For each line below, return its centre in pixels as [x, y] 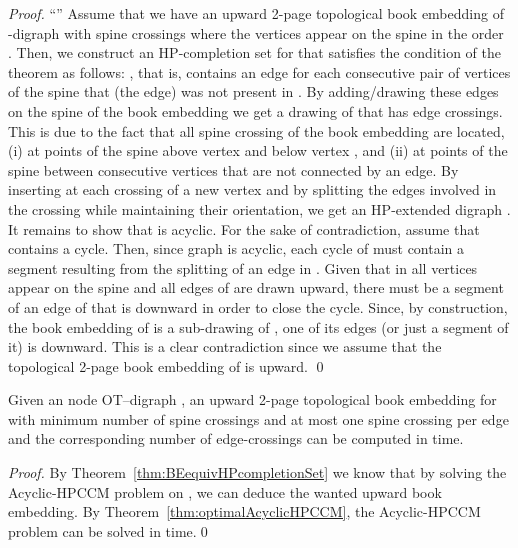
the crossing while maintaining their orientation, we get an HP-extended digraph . [259, 208]
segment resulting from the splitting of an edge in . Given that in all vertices [243, 267]
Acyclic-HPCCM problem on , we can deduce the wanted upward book [225, 491]
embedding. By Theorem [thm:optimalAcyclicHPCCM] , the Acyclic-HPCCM [244, 511]
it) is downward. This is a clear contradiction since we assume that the [225, 346]
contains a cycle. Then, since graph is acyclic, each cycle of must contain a [236, 248]
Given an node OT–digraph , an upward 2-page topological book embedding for [252, 399]
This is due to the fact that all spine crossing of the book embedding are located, [256, 130]
